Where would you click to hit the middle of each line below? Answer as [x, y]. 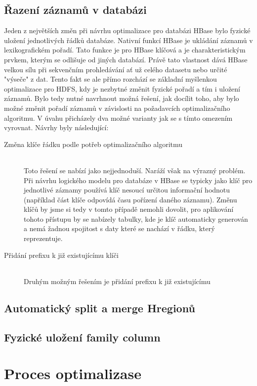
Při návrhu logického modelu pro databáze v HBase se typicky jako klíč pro [138, 180]
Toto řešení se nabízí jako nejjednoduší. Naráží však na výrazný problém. [135, 170]
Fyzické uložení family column [82, 337]
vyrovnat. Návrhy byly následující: [56, 127]
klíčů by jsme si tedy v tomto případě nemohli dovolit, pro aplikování [129, 209]
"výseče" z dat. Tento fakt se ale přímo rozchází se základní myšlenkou [110, 79]
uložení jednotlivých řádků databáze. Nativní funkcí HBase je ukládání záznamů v [128, 40]
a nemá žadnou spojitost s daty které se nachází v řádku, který [119, 228]
